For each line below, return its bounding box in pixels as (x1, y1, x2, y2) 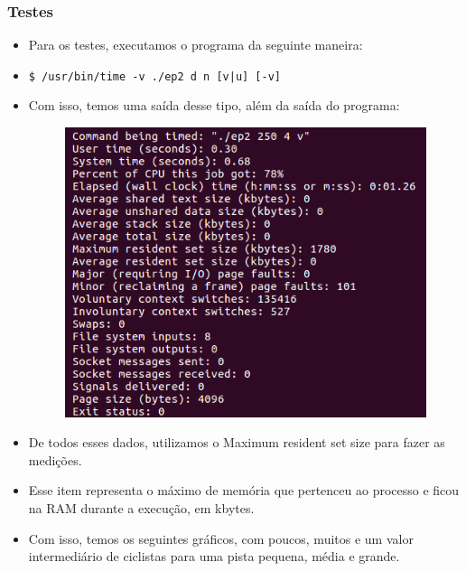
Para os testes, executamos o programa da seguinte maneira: (28, 35, 363, 54)
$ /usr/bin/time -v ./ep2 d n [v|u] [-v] (28, 70, 281, 83)
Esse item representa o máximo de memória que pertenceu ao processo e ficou (28, 481, 460, 500)
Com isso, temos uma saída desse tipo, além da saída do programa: (28, 96, 400, 115)
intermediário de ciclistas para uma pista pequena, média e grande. (28, 547, 400, 566)
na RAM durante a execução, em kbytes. (28, 498, 255, 517)
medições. (28, 450, 82, 469)
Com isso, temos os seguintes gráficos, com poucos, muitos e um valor (28, 529, 414, 548)
